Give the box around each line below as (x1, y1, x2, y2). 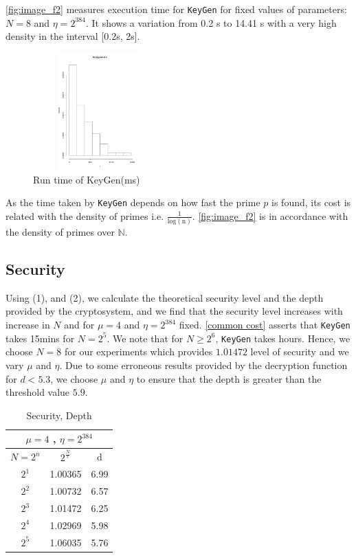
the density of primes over (5, 225, 115, 239)
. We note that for (107, 331, 183, 345)
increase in (5, 317, 50, 332)
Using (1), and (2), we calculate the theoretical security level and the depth (5, 290, 324, 304)
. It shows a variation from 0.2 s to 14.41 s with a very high (85, 15, 337, 30)
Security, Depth (26, 408, 92, 422)
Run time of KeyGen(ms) (33, 172, 140, 186)
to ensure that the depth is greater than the (136, 371, 322, 386)
